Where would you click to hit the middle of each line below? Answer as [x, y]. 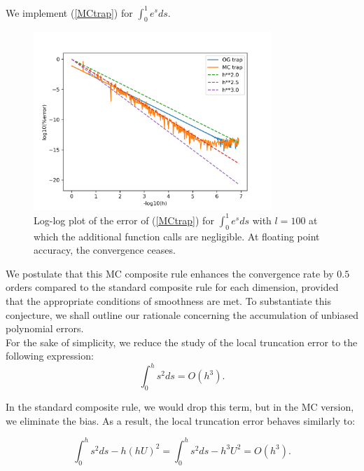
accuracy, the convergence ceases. [105, 250]
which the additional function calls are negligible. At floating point [177, 236]
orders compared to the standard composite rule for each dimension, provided [172, 287]
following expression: [50, 356]
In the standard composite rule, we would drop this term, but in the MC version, [180, 407]
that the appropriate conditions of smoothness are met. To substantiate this [168, 300]
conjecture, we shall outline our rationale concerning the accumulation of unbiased [182, 314]
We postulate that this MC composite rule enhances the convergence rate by [170, 273]
